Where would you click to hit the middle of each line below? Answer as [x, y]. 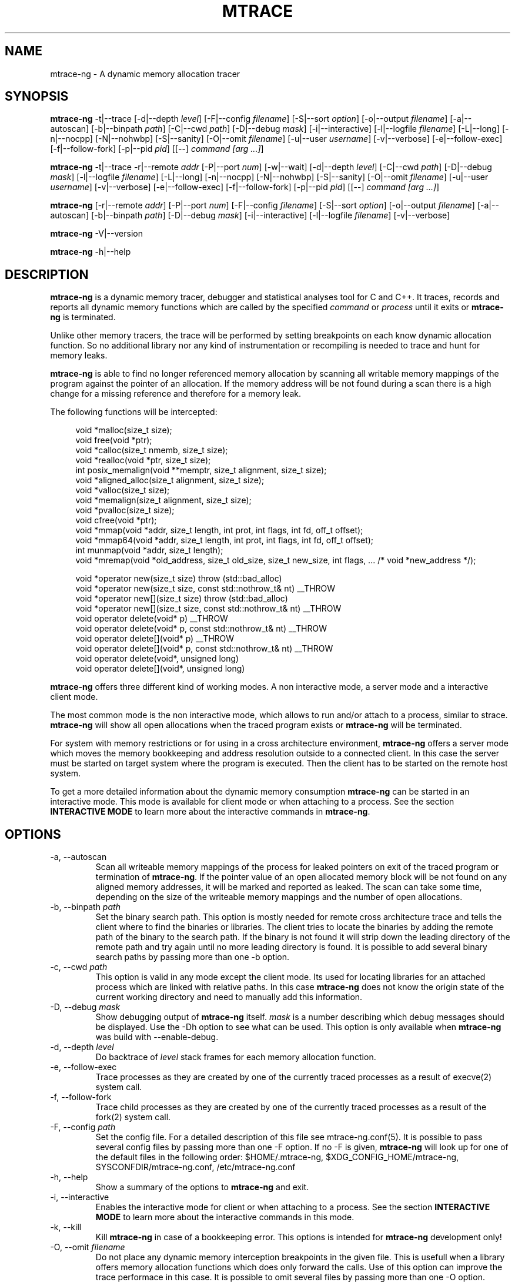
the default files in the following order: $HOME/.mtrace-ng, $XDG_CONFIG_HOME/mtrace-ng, [277, 1157]
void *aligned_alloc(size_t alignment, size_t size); [170, 480]
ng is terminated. [83, 317]
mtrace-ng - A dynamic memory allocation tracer [145, 74]
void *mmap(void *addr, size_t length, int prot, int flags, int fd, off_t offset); [219, 530]
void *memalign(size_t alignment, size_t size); [163, 500]
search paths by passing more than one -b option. [193, 957]
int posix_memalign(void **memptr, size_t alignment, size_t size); [201, 470]
